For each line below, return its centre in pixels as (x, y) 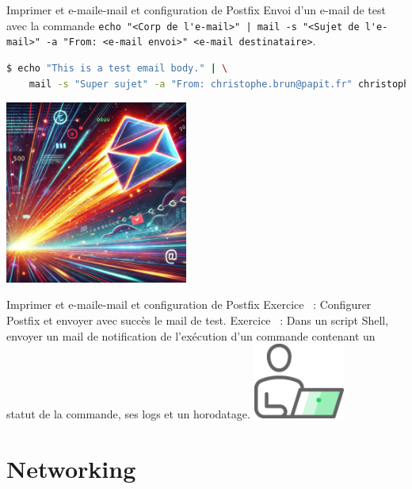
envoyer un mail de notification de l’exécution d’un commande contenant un (191, 335)
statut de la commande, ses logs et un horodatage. (128, 414)
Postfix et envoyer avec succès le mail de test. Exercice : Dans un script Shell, (198, 320)
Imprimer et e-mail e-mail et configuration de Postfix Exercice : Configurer (189, 304)
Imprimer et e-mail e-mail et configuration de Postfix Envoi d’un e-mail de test (196, 10)
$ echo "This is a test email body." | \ (117, 68)
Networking (71, 469)
